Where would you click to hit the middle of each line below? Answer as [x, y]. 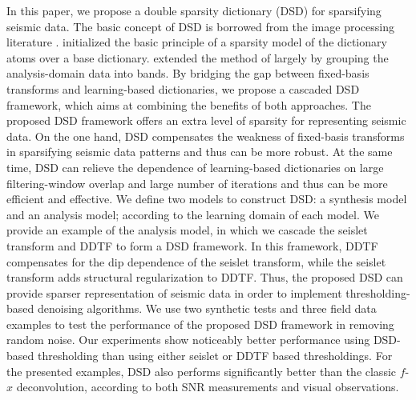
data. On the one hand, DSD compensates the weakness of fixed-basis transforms [206, 136]
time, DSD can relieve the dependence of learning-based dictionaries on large [195, 167]
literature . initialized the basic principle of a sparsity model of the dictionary [197, 42]
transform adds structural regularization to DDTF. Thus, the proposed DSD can [205, 277]
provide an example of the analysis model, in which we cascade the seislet [187, 230]
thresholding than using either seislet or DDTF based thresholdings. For [215, 356]
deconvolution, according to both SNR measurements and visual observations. [208, 387]
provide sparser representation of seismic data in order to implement [174, 292]
